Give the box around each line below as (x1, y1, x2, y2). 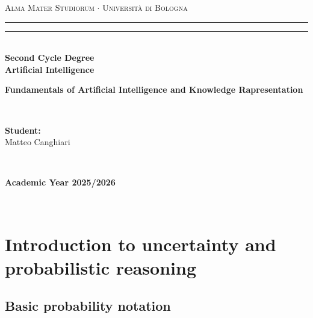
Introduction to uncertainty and (5, 231, 276, 256)
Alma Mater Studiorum (5, 1, 95, 13)
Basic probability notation (5, 296, 171, 315)
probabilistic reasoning (5, 255, 196, 279)
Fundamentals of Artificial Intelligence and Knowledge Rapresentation (5, 83, 303, 96)
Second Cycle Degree (5, 51, 95, 64)
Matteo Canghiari (5, 136, 70, 148)
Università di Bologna (102, 1, 188, 13)
